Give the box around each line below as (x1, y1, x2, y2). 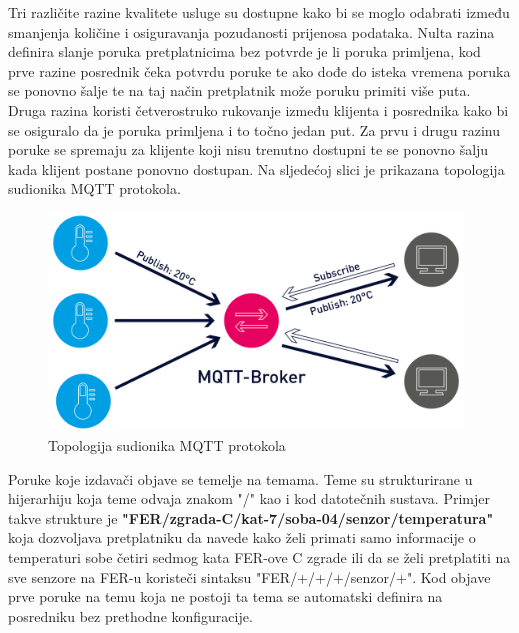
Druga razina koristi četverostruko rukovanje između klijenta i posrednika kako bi (8, 99, 509, 120)
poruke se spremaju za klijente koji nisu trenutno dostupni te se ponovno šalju (8, 139, 489, 160)
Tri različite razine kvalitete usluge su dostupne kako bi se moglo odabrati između (8, 2, 510, 22)
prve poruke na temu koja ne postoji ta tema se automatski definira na (8, 586, 443, 607)
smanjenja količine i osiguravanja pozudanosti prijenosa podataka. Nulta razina (8, 21, 495, 42)
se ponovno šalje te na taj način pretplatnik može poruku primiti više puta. (8, 80, 471, 101)
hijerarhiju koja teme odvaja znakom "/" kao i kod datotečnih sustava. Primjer (8, 488, 490, 509)
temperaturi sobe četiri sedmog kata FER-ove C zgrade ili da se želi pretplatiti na (8, 546, 511, 567)
